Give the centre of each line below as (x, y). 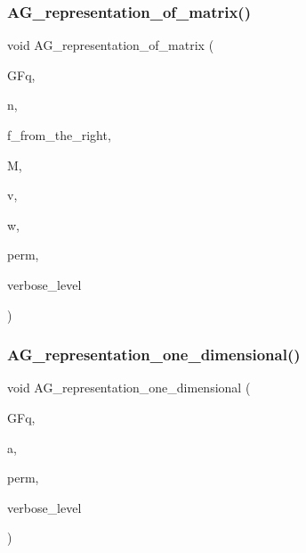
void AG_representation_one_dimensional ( (129, 388)
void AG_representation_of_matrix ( (111, 45)
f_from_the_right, (59, 135)
